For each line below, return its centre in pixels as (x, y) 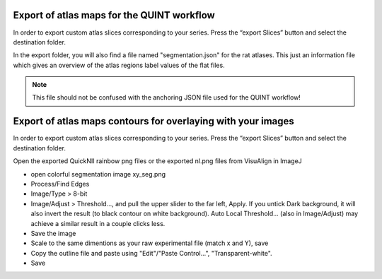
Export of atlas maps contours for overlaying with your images (154, 121)
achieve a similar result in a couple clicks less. (98, 223)
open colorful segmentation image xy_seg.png (98, 174)
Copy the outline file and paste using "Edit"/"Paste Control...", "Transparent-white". (151, 253)
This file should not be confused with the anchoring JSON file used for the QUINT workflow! (166, 97)
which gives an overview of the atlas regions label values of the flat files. (119, 65)
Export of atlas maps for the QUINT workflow (114, 15)
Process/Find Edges (60, 184)
